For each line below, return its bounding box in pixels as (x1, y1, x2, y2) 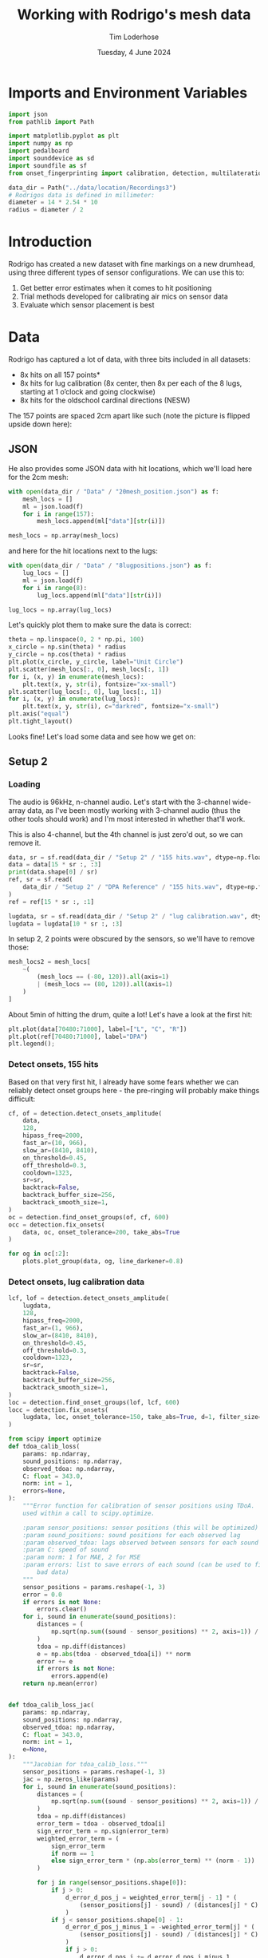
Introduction (8, 233, 93, 251)
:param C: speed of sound (22, 1546, 109, 1554)
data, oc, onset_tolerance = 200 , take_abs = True (22, 1228, 180, 1236)
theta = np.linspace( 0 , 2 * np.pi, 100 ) (8, 636, 145, 644)
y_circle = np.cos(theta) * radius (8, 651, 127, 659)
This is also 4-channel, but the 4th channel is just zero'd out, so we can (8, 829, 243, 839)
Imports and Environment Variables (8, 84, 248, 101)
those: (8, 942, 30, 952)
